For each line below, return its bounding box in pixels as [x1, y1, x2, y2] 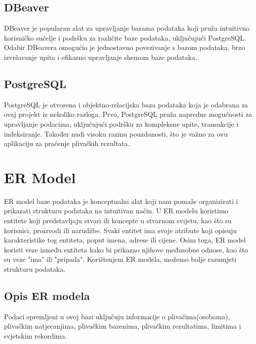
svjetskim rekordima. [4, 331, 67, 341]
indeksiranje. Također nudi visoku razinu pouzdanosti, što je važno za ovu [4, 128, 228, 139]
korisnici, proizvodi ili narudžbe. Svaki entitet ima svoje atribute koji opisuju [4, 225, 237, 235]
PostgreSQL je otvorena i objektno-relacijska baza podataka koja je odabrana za [4, 99, 248, 109]
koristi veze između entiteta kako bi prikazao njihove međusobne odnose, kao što [4, 244, 248, 254]
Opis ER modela [4, 288, 90, 303]
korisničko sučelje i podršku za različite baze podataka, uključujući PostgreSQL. [4, 32, 247, 43]
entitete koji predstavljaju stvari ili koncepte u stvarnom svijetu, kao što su [4, 215, 232, 226]
